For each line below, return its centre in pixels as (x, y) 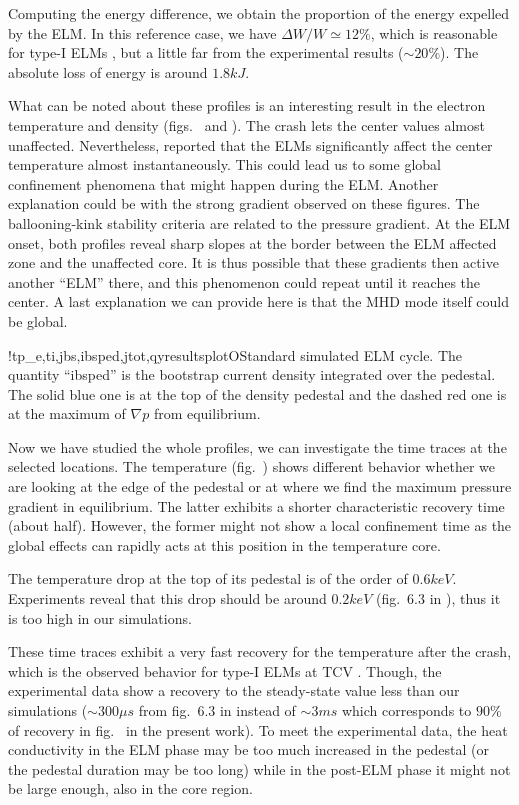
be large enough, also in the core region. (130, 788)
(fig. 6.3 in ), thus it (438, 598)
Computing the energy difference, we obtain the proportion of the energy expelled (259, 13)
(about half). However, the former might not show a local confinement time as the (260, 525)
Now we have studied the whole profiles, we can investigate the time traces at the (257, 446)
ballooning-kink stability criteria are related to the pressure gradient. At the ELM (259, 222)
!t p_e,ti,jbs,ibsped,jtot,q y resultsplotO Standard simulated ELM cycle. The (235, 354)
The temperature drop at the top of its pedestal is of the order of (208, 578)
